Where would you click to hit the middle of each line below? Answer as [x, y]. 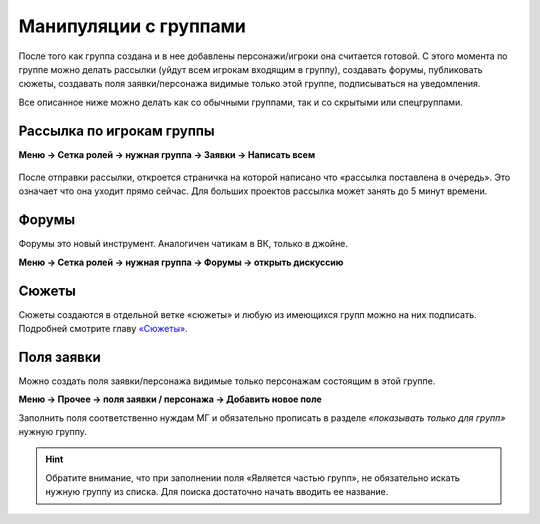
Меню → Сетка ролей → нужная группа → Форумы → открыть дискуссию [181, 262]
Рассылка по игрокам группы [116, 130]
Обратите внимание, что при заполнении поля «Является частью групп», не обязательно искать [252, 477]
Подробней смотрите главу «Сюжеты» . [103, 328]
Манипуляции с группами [132, 26]
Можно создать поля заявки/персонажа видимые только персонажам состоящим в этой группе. [227, 381]
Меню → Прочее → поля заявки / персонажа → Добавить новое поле [170, 399]
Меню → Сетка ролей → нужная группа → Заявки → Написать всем [167, 154]
